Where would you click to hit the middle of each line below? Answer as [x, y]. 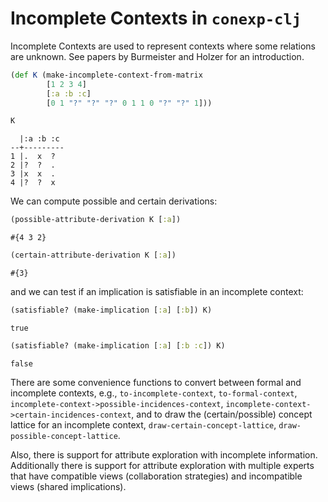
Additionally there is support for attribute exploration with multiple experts [162, 465]
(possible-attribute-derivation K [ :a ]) [96, 220]
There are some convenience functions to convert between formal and [156, 382]
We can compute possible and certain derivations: [114, 201]
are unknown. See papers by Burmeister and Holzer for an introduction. [157, 56]
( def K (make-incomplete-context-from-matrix [106, 75]
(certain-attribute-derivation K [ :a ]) [93, 255]
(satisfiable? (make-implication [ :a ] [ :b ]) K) [111, 310]
